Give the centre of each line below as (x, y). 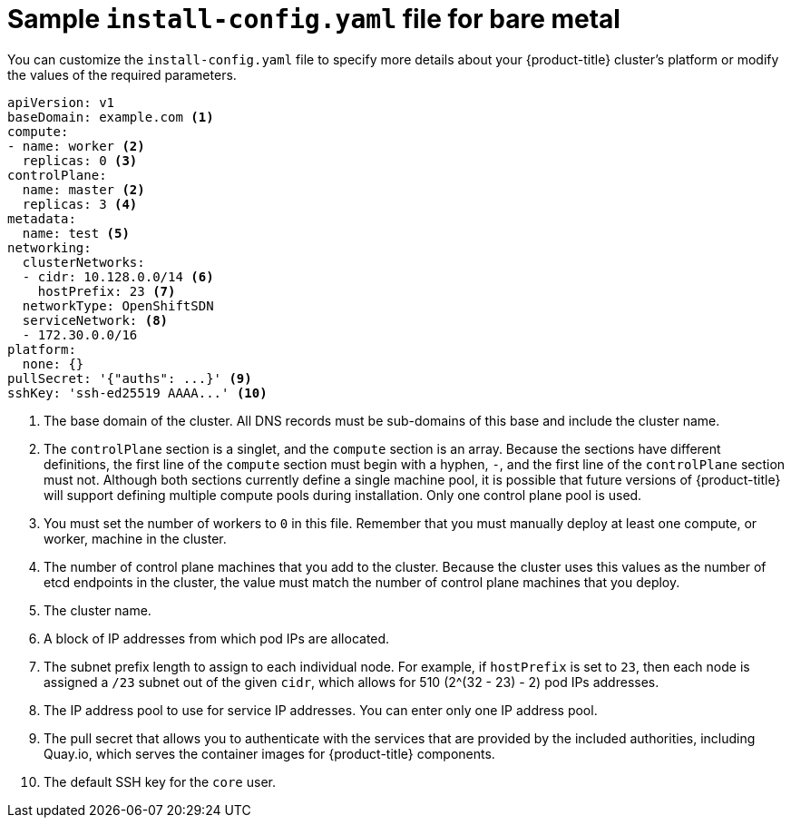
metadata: (42, 218)
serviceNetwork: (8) (95, 320)
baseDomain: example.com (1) (111, 117)
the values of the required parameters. (122, 74)
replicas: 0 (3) (80, 160)
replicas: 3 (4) (80, 204)
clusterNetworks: (83, 262)
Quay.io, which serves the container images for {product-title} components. (269, 753)
